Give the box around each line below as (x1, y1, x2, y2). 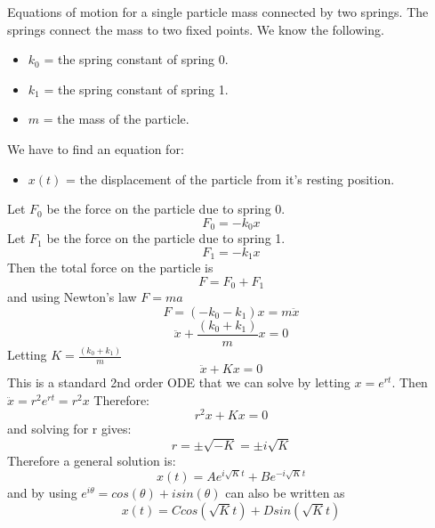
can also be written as (225, 483, 345, 502)
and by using (7, 483, 77, 502)
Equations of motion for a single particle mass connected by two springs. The (7, 3, 429, 20)
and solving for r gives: (7, 419, 132, 438)
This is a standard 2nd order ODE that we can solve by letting (7, 373, 350, 392)
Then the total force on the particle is (7, 258, 213, 277)
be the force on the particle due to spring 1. (46, 229, 286, 248)
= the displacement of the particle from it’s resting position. (66, 169, 395, 188)
